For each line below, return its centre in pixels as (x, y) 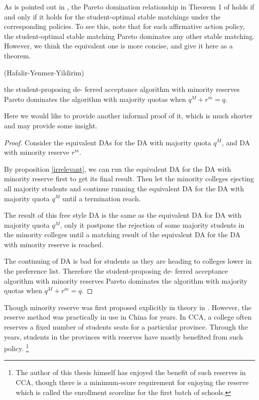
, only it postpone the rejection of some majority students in (152, 224)
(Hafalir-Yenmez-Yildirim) (44, 72)
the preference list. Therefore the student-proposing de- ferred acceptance (116, 271)
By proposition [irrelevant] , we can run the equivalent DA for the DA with (118, 169)
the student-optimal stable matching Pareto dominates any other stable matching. (129, 36)
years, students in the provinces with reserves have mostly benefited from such (124, 336)
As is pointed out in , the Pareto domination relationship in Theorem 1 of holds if (129, 6)
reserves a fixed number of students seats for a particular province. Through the (126, 327)
